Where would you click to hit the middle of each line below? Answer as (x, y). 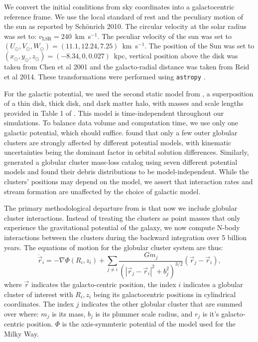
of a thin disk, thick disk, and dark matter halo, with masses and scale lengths (124, 103)
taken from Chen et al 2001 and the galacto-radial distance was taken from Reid (127, 67)
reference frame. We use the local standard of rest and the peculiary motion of (124, 16)
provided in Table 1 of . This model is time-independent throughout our (114, 113)
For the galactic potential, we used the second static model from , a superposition (129, 93)
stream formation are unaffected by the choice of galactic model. (102, 191)
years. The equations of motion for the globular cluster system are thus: (114, 247)
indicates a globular (213, 284)
